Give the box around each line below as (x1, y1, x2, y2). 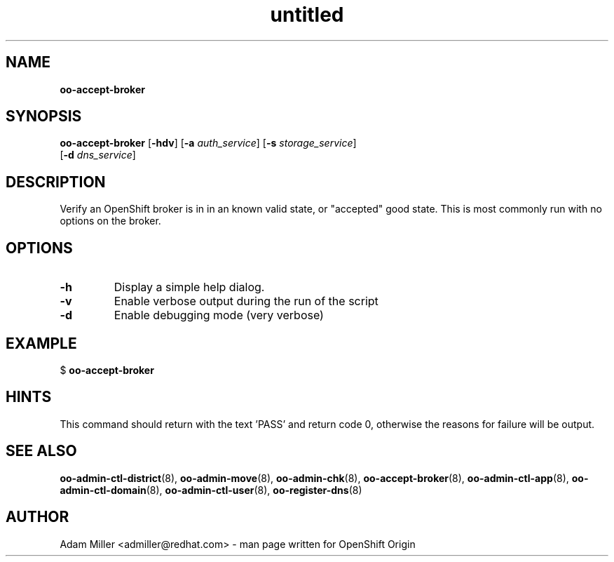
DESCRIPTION (6, 173, 106, 191)
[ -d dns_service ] (60, 149, 136, 161)
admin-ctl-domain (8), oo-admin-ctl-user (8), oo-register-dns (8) (60, 483, 362, 496)
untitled (270, 3, 344, 27)
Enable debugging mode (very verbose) (114, 308, 324, 323)
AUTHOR (6, 508, 69, 526)
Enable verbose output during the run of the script (114, 294, 378, 309)
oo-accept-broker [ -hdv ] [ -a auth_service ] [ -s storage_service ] (60, 137, 357, 149)
